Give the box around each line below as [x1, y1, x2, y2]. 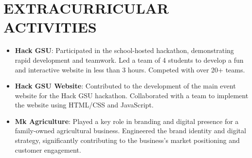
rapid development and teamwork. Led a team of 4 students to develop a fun [15, 54, 244, 65]
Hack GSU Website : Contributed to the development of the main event [15, 81, 236, 91]
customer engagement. [15, 144, 81, 155]
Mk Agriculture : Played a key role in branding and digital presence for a [15, 116, 239, 126]
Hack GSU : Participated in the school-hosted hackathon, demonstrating [15, 45, 234, 55]
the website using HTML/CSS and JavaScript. [15, 100, 154, 110]
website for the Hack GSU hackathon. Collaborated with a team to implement [15, 90, 249, 100]
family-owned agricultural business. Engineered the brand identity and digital [15, 125, 246, 136]
